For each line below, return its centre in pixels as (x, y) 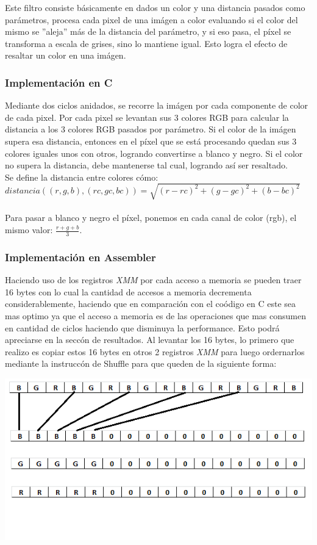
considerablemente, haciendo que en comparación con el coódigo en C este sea (151, 304)
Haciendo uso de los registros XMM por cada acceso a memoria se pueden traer (153, 280)
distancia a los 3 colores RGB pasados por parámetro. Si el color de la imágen (151, 129)
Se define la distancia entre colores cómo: (82, 177)
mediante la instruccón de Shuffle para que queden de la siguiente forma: (141, 363)
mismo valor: (29, 230)
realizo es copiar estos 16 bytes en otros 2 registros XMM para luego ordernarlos (155, 351)
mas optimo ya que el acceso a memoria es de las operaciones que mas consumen (155, 315)
